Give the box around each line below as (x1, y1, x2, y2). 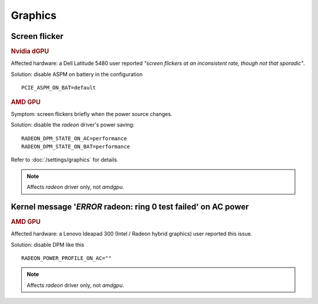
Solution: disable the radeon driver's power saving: (11, 121, 135, 128)
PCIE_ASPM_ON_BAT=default (21, 84, 97, 91)
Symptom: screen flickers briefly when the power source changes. (11, 110, 173, 117)
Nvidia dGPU (11, 47, 49, 55)
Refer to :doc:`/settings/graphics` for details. (11, 156, 119, 163)
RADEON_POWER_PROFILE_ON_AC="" (21, 255, 112, 262)
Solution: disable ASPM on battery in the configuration (11, 71, 143, 78)
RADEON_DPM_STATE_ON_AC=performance (21, 135, 127, 141)
